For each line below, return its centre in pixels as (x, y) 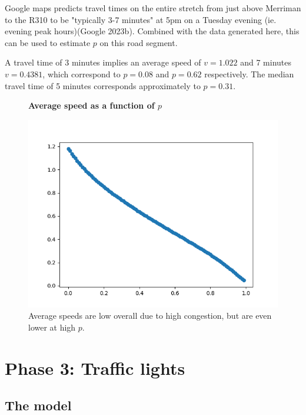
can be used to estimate (48, 42)
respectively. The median (249, 73)
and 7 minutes (266, 62)
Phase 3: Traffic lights (95, 367)
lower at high (52, 327)
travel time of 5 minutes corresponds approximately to (103, 85)
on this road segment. (139, 42)
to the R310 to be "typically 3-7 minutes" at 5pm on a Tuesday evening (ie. (141, 19)
